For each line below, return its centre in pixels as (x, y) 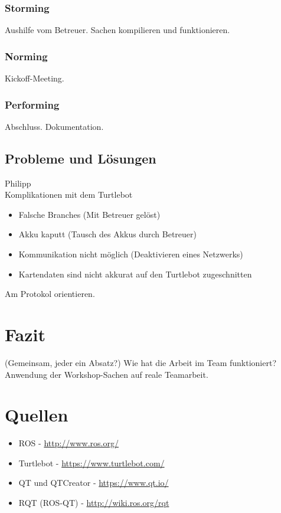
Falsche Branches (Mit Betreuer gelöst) (89, 214)
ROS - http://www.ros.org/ (68, 443)
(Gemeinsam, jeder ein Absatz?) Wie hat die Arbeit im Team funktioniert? (141, 362)
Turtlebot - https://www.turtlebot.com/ (92, 463)
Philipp (18, 183)
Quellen (37, 415)
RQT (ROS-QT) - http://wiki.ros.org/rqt (94, 503)
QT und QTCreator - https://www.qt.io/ (94, 483)
